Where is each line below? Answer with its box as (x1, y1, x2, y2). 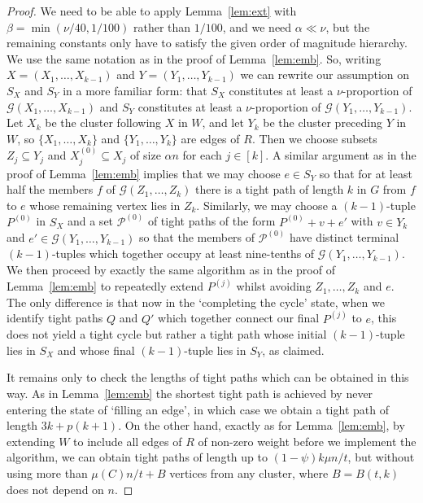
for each (182, 147, 222, 164)
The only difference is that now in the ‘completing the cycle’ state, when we (7, 293, 385, 310)
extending (7, 432, 55, 449)
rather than (133, 18, 191, 35)
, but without (347, 448, 415, 466)
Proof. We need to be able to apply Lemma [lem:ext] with (7, 2, 297, 19)
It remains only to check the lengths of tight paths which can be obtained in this (7, 369, 409, 386)
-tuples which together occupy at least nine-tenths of (51, 245, 315, 262)
